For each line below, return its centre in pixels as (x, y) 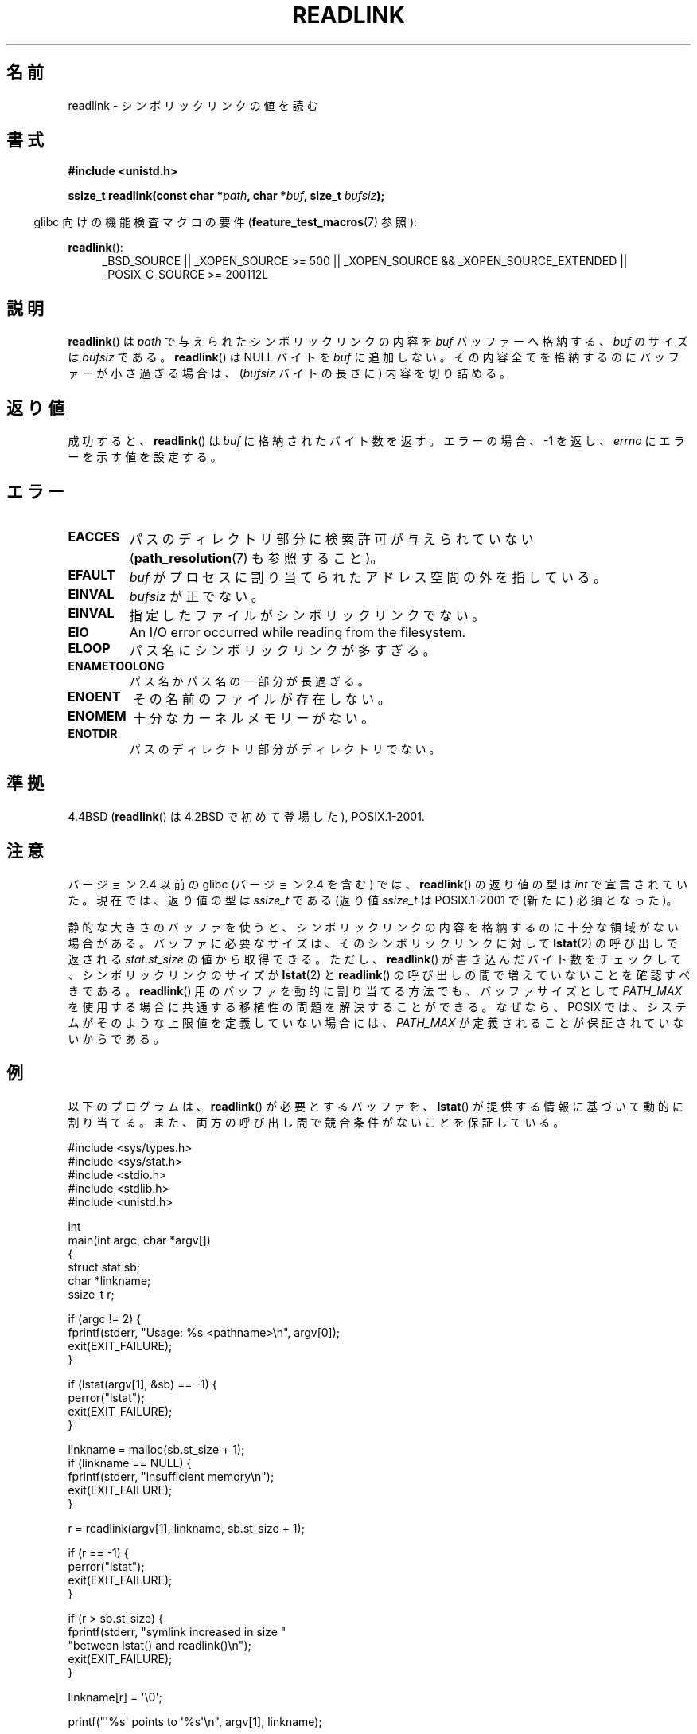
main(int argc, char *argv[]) (139, 1240)
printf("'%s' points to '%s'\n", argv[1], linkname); (195, 1721)
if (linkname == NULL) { (130, 1463)
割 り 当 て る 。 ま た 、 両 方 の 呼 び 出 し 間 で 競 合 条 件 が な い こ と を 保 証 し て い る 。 (316, 1122)
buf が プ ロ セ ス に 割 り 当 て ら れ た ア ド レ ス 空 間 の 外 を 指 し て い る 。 (368, 577)
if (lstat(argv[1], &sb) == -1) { (142, 1384)
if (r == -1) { (98, 1552)
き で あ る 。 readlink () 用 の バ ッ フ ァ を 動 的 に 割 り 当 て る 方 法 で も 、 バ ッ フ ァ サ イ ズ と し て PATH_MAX (375, 990)
